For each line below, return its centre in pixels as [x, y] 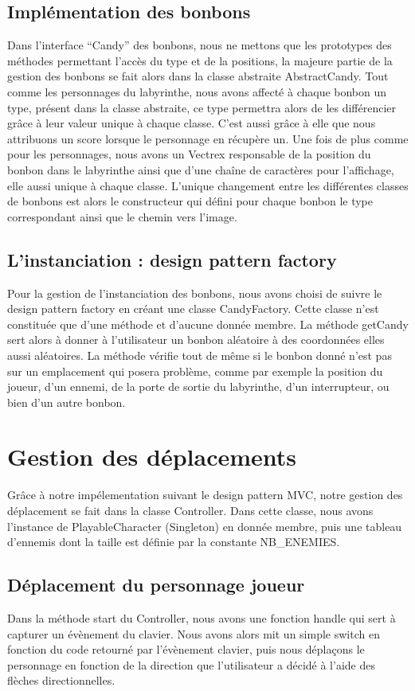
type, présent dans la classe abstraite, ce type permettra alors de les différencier [202, 107]
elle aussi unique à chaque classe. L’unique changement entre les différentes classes [208, 185]
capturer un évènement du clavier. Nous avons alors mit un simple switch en [194, 633]
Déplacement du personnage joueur [156, 585]
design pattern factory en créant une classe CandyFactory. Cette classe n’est [193, 308]
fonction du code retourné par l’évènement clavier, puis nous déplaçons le [186, 649]
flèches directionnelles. [61, 680]
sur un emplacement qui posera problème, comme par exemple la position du [195, 371]
